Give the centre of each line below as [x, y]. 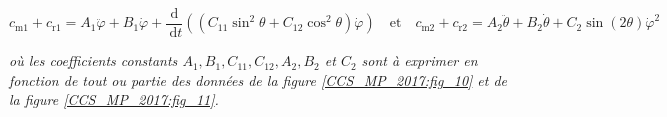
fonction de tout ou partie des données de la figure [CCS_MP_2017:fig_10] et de [258, 79]
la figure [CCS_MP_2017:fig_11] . [114, 99]
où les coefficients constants [93, 60]
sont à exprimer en [419, 60]
